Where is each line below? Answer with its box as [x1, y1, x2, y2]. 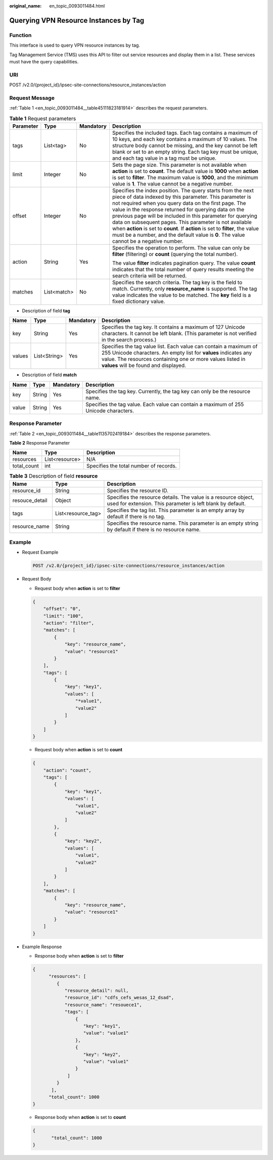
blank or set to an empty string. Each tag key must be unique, [112, 148, 259, 155]
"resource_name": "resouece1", [64, 1002, 143, 1007]
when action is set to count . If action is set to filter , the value [112, 225, 259, 232]
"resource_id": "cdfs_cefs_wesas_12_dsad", [64, 995, 174, 1001]
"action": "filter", [43, 620, 95, 626]
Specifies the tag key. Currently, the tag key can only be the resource [85, 388, 250, 395]
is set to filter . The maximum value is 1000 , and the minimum [112, 174, 258, 181]
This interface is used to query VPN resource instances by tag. [9, 42, 140, 48]
